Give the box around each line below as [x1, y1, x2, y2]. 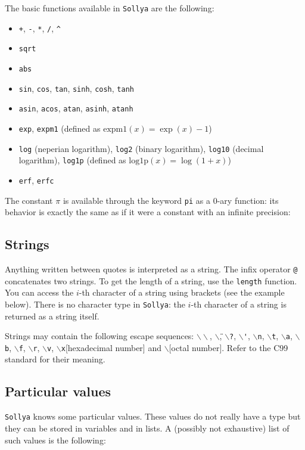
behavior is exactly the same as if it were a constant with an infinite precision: [5, 206, 291, 218]
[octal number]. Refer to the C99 [169, 341, 288, 353]
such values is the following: [5, 433, 106, 446]
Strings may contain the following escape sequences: [5, 330, 194, 342]
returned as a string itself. [5, 309, 99, 322]
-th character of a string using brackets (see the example [79, 286, 285, 299]
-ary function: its [217, 194, 279, 206]
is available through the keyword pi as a [63, 194, 210, 206]
